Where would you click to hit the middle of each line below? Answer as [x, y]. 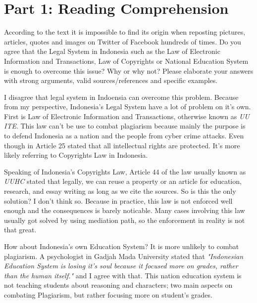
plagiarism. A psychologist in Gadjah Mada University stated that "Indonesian [124, 256]
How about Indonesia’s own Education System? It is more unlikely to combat [122, 246]
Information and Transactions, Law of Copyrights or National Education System [126, 61]
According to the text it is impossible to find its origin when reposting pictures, [125, 32]
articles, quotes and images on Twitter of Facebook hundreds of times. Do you [123, 41]
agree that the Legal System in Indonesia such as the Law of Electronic [112, 51]
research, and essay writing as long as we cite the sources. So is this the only [120, 191]
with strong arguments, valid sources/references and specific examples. [111, 80]
